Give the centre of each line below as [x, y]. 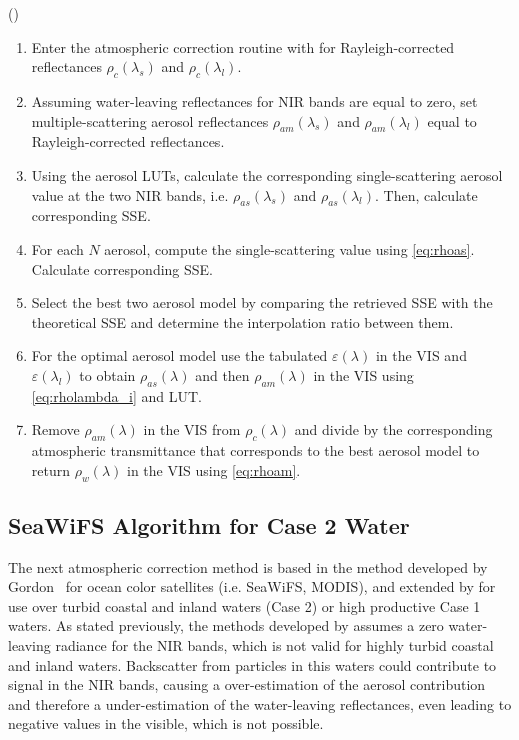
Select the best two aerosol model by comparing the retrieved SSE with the [262, 302]
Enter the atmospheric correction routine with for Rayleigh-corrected [243, 46]
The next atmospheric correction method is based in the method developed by [248, 566]
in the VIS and [421, 355]
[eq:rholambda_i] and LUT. [117, 395]
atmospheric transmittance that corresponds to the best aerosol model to [255, 450]
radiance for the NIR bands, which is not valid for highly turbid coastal [274, 645]
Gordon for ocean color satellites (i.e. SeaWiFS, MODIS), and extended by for [252, 586]
